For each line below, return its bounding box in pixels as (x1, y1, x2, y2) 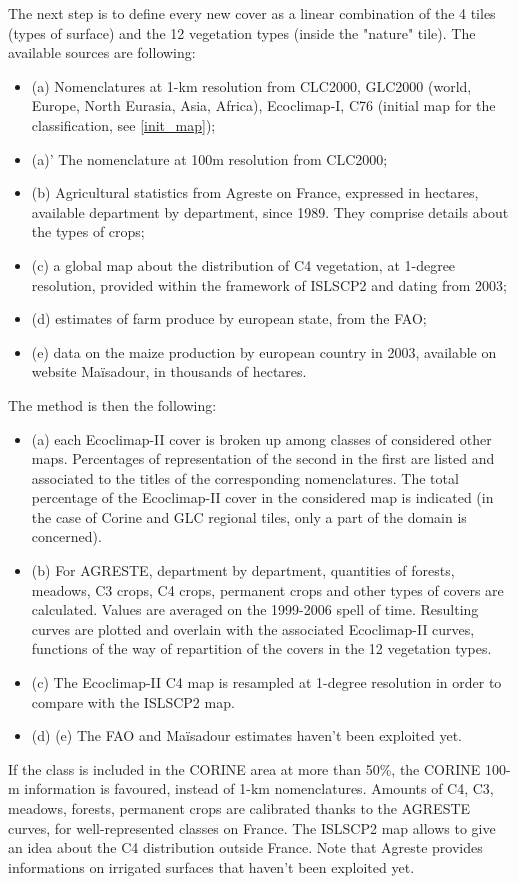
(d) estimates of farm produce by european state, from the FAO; (31, 308, 427, 329)
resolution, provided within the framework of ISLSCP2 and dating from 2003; (31, 274, 507, 295)
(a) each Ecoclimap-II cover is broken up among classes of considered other (31, 428, 492, 449)
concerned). (31, 526, 102, 547)
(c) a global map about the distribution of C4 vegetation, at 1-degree (31, 254, 456, 275)
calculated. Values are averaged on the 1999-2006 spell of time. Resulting (31, 599, 479, 620)
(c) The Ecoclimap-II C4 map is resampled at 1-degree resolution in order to (31, 672, 502, 693)
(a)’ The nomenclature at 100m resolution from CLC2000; (31, 148, 388, 169)
